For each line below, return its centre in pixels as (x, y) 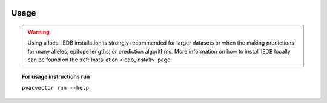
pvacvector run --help (56, 88)
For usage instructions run (56, 76)
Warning (38, 32)
